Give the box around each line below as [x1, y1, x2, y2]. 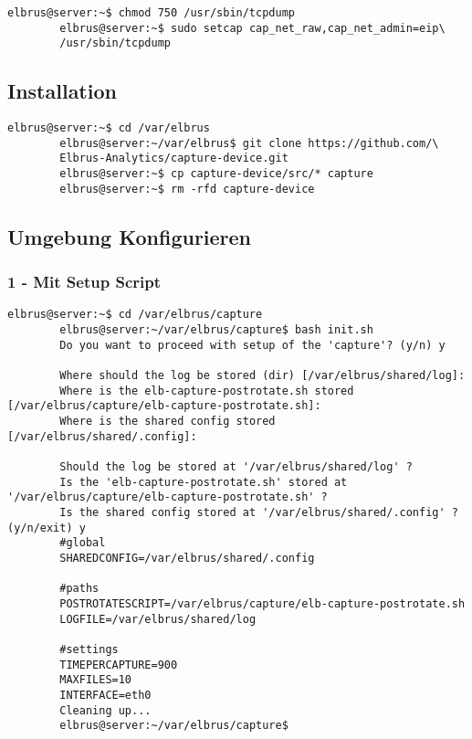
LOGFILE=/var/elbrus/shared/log [59, 612, 257, 626]
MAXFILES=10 [59, 673, 132, 687]
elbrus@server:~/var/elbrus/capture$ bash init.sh [59, 323, 373, 337]
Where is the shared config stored [59, 415, 276, 428]
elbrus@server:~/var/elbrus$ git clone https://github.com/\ [59, 136, 439, 150]
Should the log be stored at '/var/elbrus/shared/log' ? [59, 460, 413, 474]
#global [59, 536, 106, 550]
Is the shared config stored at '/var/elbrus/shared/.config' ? [59, 505, 458, 519]
